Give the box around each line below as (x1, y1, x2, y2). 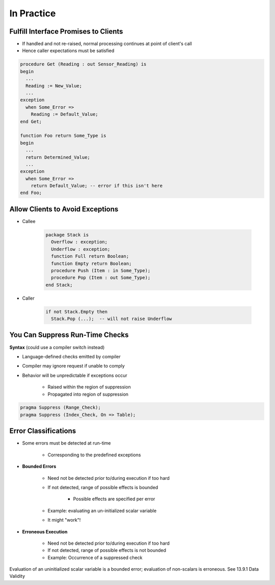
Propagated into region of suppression (47, 391, 129, 397)
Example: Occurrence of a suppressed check (47, 554, 143, 560)
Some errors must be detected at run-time (22, 440, 112, 446)
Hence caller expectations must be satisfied (22, 47, 115, 54)
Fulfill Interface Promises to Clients (9, 27, 123, 36)
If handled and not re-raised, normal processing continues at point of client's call (22, 41, 192, 47)
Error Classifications (9, 427, 76, 435)
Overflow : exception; (51, 239, 108, 245)
